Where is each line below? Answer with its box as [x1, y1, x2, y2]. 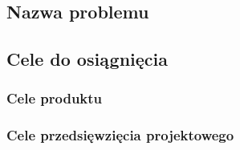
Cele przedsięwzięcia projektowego [6, 125, 234, 145]
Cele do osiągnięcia [6, 47, 169, 71]
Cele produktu [6, 88, 103, 108]
